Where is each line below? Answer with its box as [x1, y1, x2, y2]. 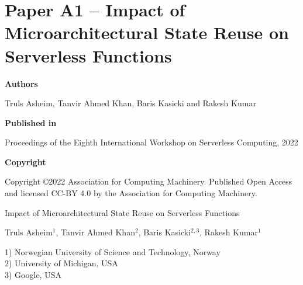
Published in [5, 116, 57, 128]
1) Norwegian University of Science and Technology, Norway [5, 245, 221, 258]
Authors [5, 77, 38, 89]
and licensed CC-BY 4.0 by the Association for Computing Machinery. [5, 187, 257, 199]
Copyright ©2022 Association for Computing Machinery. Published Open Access [5, 175, 292, 187]
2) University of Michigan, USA [5, 257, 118, 269]
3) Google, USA [5, 269, 61, 281]
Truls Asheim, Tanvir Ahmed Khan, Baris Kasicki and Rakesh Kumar [5, 97, 256, 109]
